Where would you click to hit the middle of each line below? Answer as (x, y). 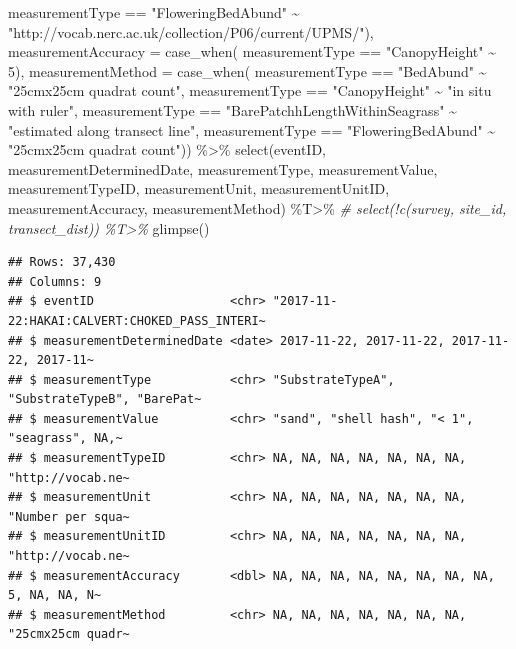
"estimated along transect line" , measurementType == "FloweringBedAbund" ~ (252, 129)
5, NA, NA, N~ (55, 595)
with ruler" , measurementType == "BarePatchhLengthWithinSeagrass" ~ (232, 109)
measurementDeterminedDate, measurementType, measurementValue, (223, 168)
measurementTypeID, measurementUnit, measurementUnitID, (199, 188)
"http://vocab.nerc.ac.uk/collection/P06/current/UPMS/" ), (191, 31)
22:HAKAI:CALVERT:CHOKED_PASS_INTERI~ (137, 320)
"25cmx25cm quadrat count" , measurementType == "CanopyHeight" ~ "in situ (250, 90)
